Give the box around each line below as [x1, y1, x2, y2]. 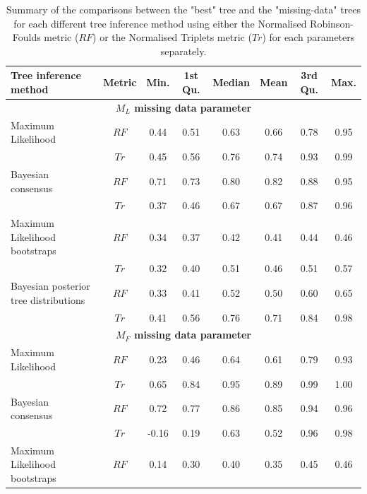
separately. [160, 43, 207, 58]
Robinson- [310, 16, 354, 30]
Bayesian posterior [11, 278, 90, 293]
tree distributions [11, 292, 85, 307]
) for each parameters [262, 30, 355, 45]
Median [212, 75, 250, 90]
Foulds [12, 30, 41, 45]
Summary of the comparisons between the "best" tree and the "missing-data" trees [6, 2, 361, 16]
